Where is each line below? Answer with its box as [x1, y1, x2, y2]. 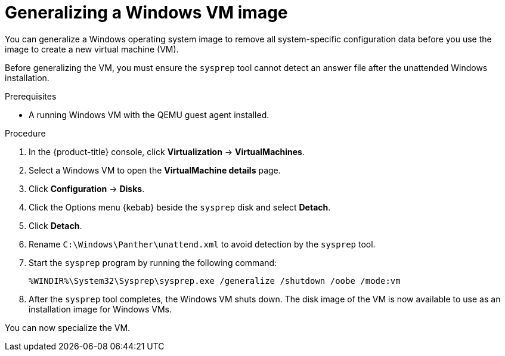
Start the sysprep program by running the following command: [29, 257, 277, 268]
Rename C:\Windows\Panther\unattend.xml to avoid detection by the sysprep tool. [29, 239, 376, 249]
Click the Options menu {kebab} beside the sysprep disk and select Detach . [29, 202, 331, 212]
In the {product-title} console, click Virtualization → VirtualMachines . [29, 146, 305, 157]
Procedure [5, 128, 46, 138]
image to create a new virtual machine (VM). [5, 44, 179, 54]
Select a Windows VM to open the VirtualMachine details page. [29, 165, 281, 175]
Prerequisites [5, 91, 57, 101]
